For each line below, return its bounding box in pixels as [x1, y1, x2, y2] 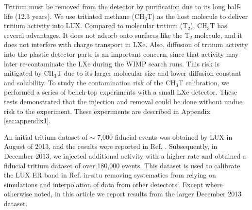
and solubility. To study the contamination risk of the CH [4, 77, 176, 87]
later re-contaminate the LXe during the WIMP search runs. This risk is [4, 58, 219, 68]
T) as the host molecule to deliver [147, 11, 248, 21]
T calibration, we [178, 77, 230, 87]
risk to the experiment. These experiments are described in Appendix [4, 106, 210, 116]
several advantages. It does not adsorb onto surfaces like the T [4, 30, 190, 40]
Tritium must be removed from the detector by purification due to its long [4, 1, 225, 11]
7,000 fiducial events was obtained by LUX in [97, 131, 233, 142]
